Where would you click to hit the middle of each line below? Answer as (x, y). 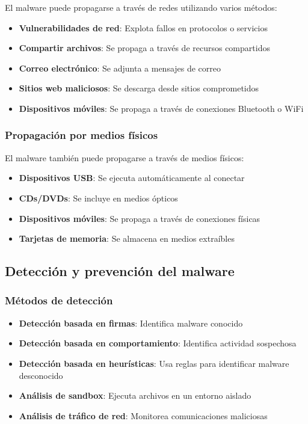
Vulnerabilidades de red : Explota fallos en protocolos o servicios (143, 27)
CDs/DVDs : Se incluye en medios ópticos (98, 198)
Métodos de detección (59, 300)
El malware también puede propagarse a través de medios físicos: (125, 157)
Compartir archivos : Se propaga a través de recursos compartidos (144, 48)
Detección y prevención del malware (120, 271)
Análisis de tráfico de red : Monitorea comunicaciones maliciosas (143, 415)
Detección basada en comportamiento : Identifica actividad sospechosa (158, 343)
